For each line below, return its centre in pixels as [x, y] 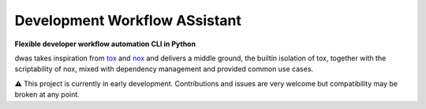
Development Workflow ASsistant [128, 20]
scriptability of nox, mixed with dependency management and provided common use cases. [164, 69]
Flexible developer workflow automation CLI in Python [105, 44]
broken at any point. [47, 95]
